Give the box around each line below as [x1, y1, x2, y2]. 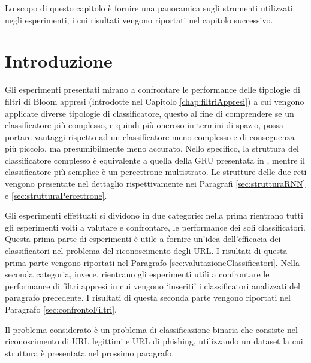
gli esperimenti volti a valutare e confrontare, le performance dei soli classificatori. [5, 220, 306, 233]
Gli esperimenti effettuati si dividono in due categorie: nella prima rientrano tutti [5, 209, 303, 222]
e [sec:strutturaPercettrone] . [5, 189, 107, 201]
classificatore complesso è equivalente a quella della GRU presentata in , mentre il [5, 153, 305, 166]
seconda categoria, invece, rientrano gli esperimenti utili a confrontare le [5, 268, 270, 280]
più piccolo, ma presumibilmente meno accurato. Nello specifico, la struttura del [5, 142, 299, 155]
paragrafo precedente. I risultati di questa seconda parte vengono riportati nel [5, 291, 291, 304]
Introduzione [5, 49, 113, 73]
